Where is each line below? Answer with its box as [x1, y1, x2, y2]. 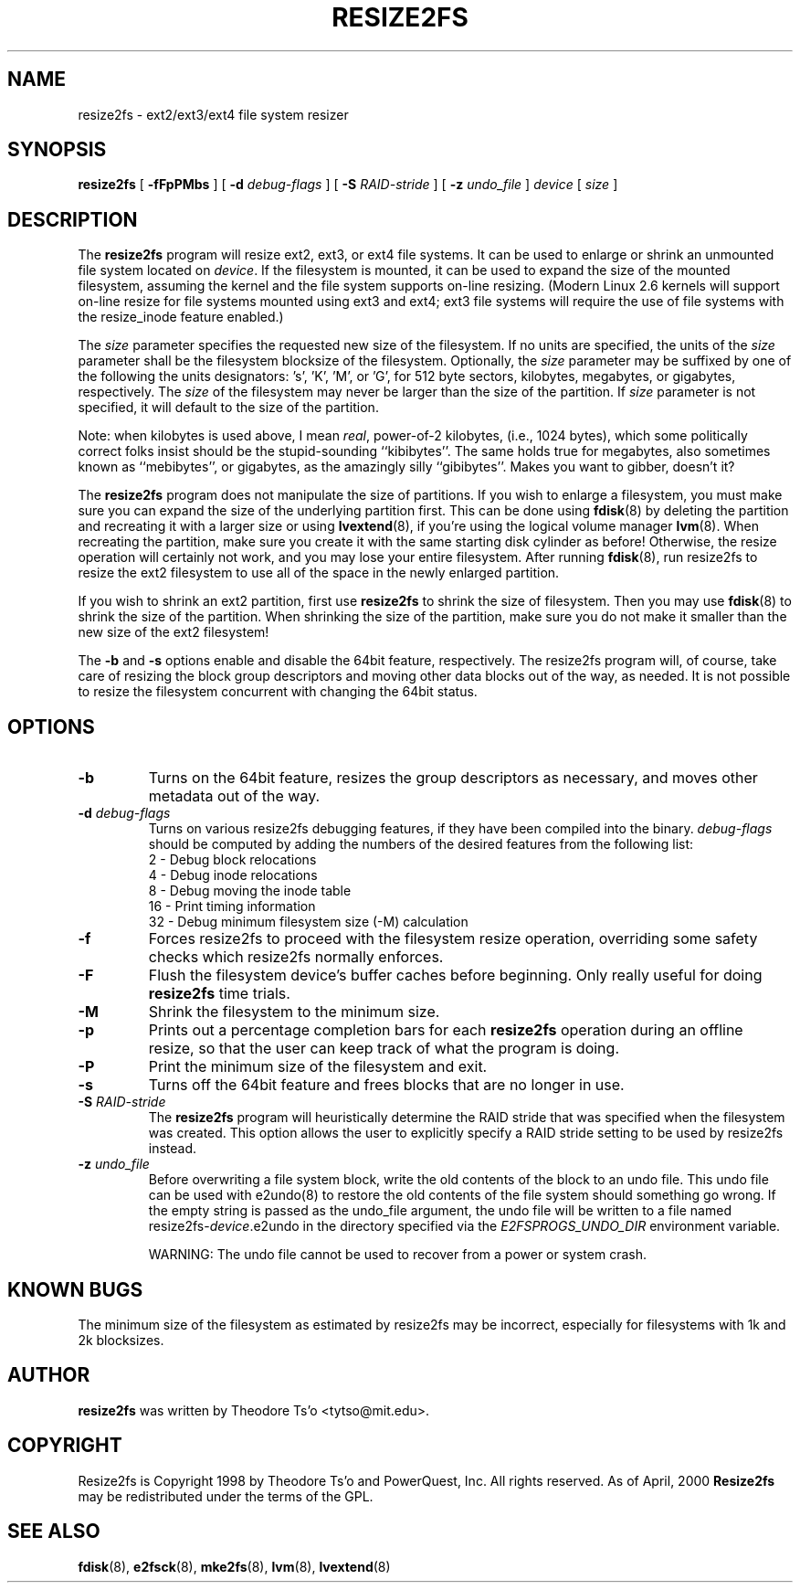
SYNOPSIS [7, 138, 107, 162]
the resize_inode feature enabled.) [78, 309, 284, 325]
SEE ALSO [7, 1520, 100, 1543]
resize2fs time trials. [148, 984, 290, 1003]
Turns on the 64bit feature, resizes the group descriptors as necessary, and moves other [148, 768, 758, 788]
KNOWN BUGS [7, 1277, 143, 1301]
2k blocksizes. [78, 1331, 164, 1348]
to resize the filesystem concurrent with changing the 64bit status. [78, 684, 478, 700]
